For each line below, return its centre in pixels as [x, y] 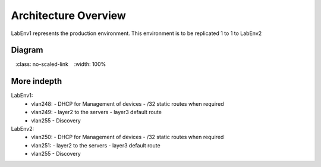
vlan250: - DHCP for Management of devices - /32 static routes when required [128, 137]
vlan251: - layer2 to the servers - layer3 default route [96, 145]
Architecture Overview [68, 15]
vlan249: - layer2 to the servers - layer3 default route [96, 112]
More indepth [37, 81]
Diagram [27, 50]
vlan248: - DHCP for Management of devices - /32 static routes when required [128, 103]
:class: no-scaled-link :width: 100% [61, 64]
